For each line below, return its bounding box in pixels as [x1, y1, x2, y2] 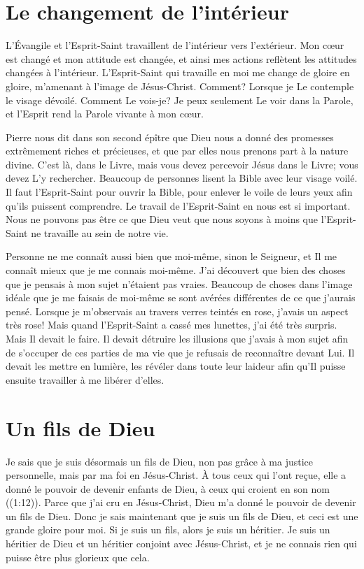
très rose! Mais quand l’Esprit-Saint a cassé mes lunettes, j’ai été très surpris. [6, 317, 337, 332]
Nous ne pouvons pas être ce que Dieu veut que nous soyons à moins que [6, 212, 318, 226]
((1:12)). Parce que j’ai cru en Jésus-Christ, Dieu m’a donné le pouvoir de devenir [6, 495, 356, 510]
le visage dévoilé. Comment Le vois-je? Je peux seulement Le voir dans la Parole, [6, 92, 353, 107]
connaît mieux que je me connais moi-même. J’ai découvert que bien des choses [6, 263, 346, 278]
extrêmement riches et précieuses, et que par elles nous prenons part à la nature [6, 143, 349, 158]
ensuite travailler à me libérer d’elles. [6, 372, 164, 387]
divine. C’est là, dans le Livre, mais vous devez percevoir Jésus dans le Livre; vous [6, 157, 358, 171]
